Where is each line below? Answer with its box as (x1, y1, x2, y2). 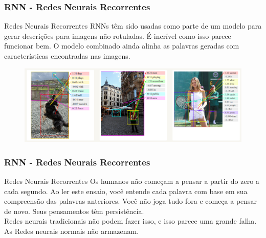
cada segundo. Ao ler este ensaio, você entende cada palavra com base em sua (4, 185, 248, 196)
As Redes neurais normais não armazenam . (4, 225, 139, 236)
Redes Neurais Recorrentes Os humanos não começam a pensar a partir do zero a (4, 175, 259, 186)
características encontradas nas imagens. (4, 51, 130, 61)
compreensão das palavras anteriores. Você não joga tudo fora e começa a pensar (4, 196, 257, 206)
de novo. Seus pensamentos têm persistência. (4, 205, 144, 216)
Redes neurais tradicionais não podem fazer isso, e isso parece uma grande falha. (4, 216, 257, 226)
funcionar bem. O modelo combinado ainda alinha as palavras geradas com (4, 40, 239, 51)
